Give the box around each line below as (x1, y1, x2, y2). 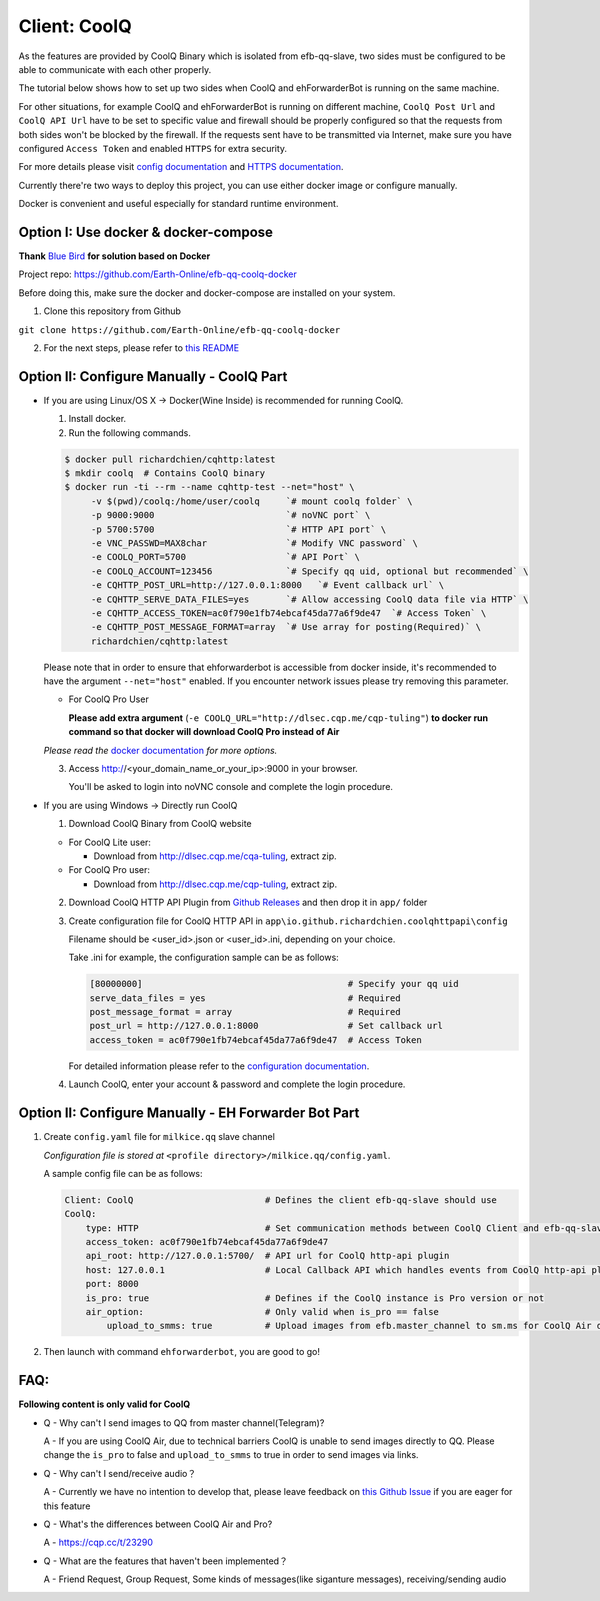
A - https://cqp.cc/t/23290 (43, 1536, 154, 1549)
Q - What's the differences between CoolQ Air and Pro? (43, 1518, 273, 1530)
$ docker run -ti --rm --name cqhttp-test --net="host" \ (64, 481, 355, 493)
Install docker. (68, 413, 127, 425)
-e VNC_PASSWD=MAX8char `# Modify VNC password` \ (90, 537, 419, 549)
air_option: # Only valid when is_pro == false (85, 1306, 440, 1318)
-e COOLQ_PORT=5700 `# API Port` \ (90, 551, 360, 563)
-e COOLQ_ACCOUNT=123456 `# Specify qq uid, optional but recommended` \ (90, 565, 529, 577)
